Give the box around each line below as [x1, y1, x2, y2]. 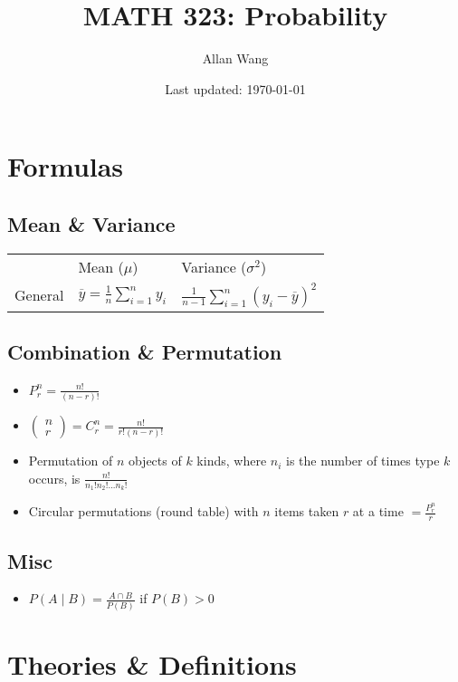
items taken [274, 502, 339, 521]
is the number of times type [286, 451, 440, 470]
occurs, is [28, 468, 81, 487]
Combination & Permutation [7, 338, 282, 366]
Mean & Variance [7, 209, 176, 237]
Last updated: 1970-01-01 [165, 79, 306, 98]
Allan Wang [202, 49, 269, 68]
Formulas [7, 148, 124, 185]
